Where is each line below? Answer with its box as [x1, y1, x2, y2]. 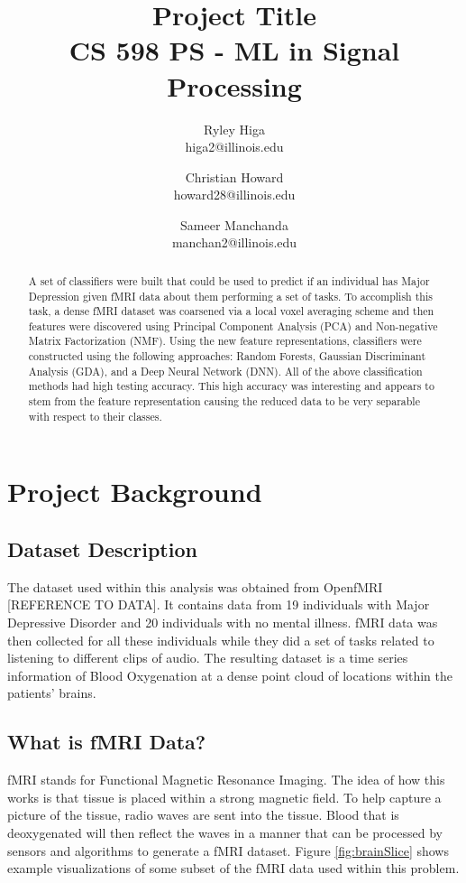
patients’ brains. [7, 683, 96, 702]
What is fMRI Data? [7, 728, 206, 756]
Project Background [7, 473, 262, 510]
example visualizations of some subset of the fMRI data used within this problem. [7, 859, 460, 878]
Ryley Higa [204, 119, 265, 138]
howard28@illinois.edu [173, 185, 296, 204]
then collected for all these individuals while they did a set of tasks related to [7, 630, 434, 649]
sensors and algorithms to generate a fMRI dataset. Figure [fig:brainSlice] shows [7, 841, 449, 860]
